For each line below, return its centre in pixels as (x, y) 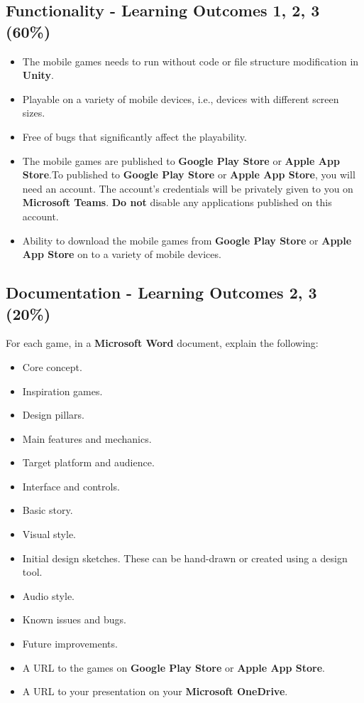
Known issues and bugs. (74, 619)
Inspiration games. (62, 391)
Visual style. (49, 534)
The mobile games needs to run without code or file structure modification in (191, 61)
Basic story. (48, 510)
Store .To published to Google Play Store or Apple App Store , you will (189, 175)
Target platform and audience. (88, 462)
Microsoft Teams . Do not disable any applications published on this (177, 202)
